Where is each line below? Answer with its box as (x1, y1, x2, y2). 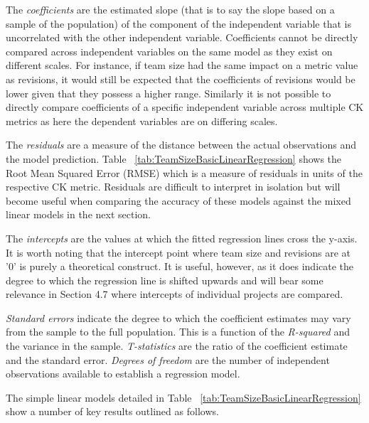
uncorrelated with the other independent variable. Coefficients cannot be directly (6, 30, 358, 45)
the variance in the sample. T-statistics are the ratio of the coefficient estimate (6, 338, 348, 353)
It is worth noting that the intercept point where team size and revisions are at (6, 245, 351, 259)
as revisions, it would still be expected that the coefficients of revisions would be (6, 71, 355, 86)
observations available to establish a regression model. (6, 366, 240, 381)
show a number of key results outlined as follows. (6, 404, 219, 419)
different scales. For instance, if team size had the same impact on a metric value (6, 58, 358, 73)
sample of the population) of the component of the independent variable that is (6, 16, 351, 31)
